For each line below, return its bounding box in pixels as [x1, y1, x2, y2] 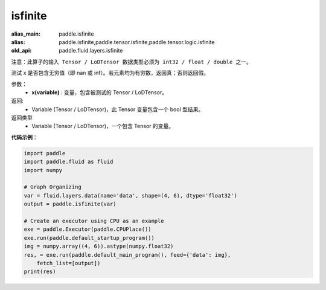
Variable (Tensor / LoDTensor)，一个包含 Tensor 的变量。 [31, 123, 174, 130]
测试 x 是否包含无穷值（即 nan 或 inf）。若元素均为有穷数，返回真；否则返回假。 [11, 69, 209, 77]
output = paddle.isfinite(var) [24, 201, 117, 208]
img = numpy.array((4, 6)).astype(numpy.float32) [24, 243, 174, 250]
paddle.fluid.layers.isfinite [59, 47, 123, 54]
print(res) [24, 268, 56, 275]
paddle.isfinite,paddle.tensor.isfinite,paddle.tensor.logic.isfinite [59, 38, 215, 45]
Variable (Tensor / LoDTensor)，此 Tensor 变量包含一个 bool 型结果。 [31, 106, 204, 113]
